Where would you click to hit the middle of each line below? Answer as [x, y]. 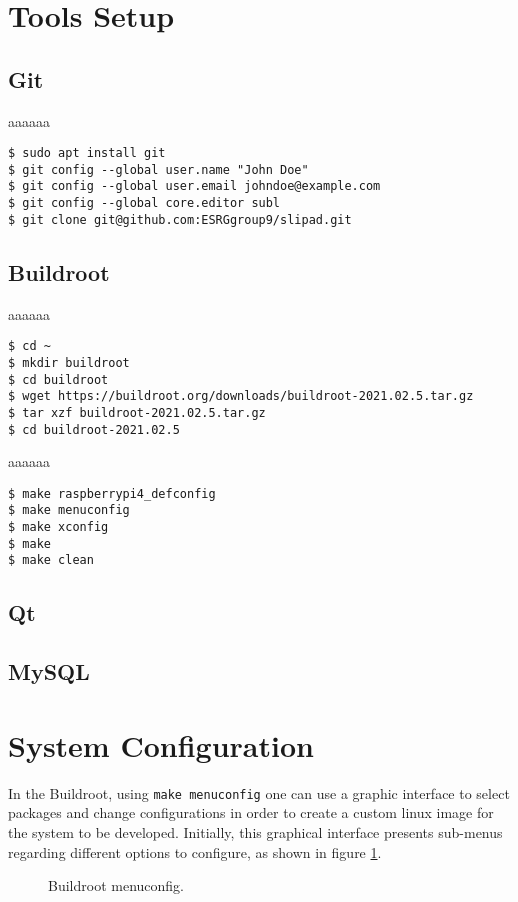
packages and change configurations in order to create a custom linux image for [251, 812]
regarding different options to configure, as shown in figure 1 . [195, 851]
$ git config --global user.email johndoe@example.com [194, 186]
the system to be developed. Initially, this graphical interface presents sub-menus [255, 832]
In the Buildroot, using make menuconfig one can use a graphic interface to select [259, 792]
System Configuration [161, 744]
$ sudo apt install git [87, 153]
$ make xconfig [58, 527]
